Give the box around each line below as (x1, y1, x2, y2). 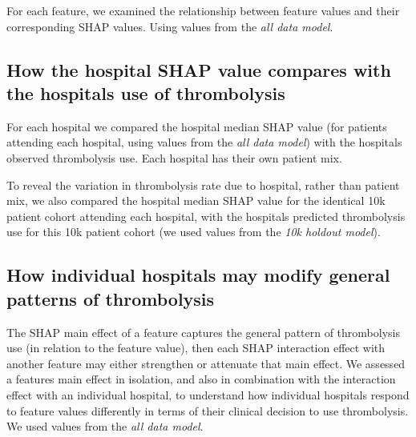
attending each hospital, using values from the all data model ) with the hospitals (6, 134, 402, 150)
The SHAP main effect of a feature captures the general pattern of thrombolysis (6, 323, 400, 340)
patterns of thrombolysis (6, 286, 215, 311)
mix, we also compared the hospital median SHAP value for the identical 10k (6, 192, 386, 209)
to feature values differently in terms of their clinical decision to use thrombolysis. (6, 402, 409, 419)
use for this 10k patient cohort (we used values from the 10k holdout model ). (6, 223, 381, 240)
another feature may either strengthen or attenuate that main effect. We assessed (6, 355, 406, 371)
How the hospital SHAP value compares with (6, 57, 391, 82)
